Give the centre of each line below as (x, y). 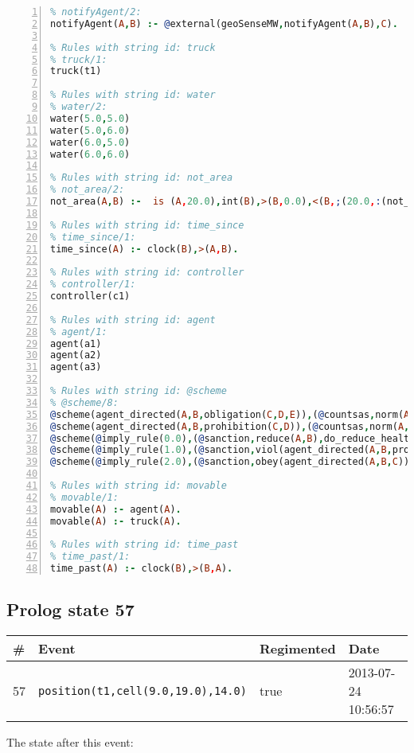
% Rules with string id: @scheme (139, 391)
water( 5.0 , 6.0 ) (90, 130)
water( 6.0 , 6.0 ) (90, 154)
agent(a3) (76, 367)
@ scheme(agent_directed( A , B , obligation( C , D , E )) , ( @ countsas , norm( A (230, 414)
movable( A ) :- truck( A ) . (116, 521)
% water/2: (79, 107)
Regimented (297, 649)
